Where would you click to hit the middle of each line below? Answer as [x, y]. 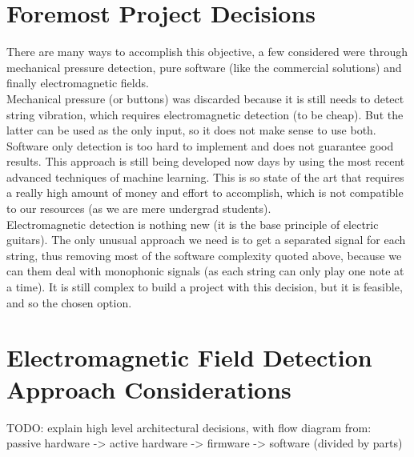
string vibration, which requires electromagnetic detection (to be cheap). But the [205, 114]
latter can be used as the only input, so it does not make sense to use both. [191, 130]
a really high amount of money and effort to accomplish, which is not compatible [205, 192]
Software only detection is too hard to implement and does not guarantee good [200, 145]
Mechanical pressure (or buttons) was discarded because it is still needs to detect [205, 98]
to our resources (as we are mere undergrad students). [139, 208]
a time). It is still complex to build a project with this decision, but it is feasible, [205, 287]
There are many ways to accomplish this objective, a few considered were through [207, 52]
